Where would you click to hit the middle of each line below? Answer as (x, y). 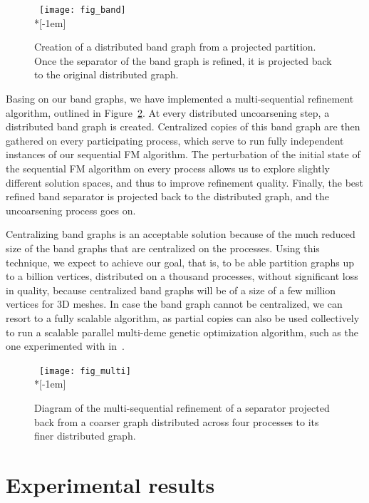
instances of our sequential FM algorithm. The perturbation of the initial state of (183, 154)
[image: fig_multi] (85, 371)
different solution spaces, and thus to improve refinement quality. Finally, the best (184, 182)
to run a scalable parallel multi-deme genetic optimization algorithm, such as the (182, 332)
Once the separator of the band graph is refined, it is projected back (183, 60)
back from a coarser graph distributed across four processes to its (177, 421)
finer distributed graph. (85, 436)
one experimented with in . (65, 346)
